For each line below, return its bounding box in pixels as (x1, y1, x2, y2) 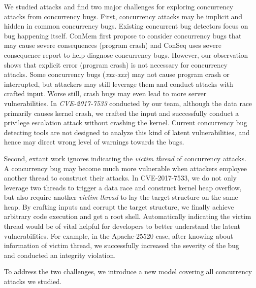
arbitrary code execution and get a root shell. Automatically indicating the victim (4, 211, 251, 221)
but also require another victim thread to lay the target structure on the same (4, 192, 238, 202)
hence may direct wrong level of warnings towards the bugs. (4, 137, 184, 147)
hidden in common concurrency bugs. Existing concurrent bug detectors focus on (4, 21, 248, 31)
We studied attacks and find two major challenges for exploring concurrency (4, 1, 233, 11)
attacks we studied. (4, 276, 62, 287)
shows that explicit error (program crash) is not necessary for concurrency (4, 59, 227, 70)
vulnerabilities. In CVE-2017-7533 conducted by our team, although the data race (4, 98, 252, 108)
